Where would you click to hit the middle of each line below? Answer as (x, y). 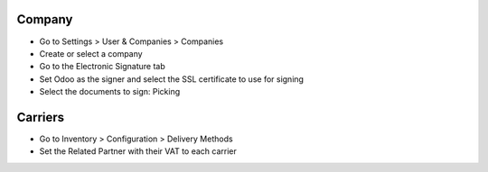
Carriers (41, 117)
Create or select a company (91, 53)
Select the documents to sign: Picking (110, 92)
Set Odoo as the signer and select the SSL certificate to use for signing (172, 79)
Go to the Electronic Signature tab (103, 67)
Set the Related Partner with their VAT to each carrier (138, 151)
